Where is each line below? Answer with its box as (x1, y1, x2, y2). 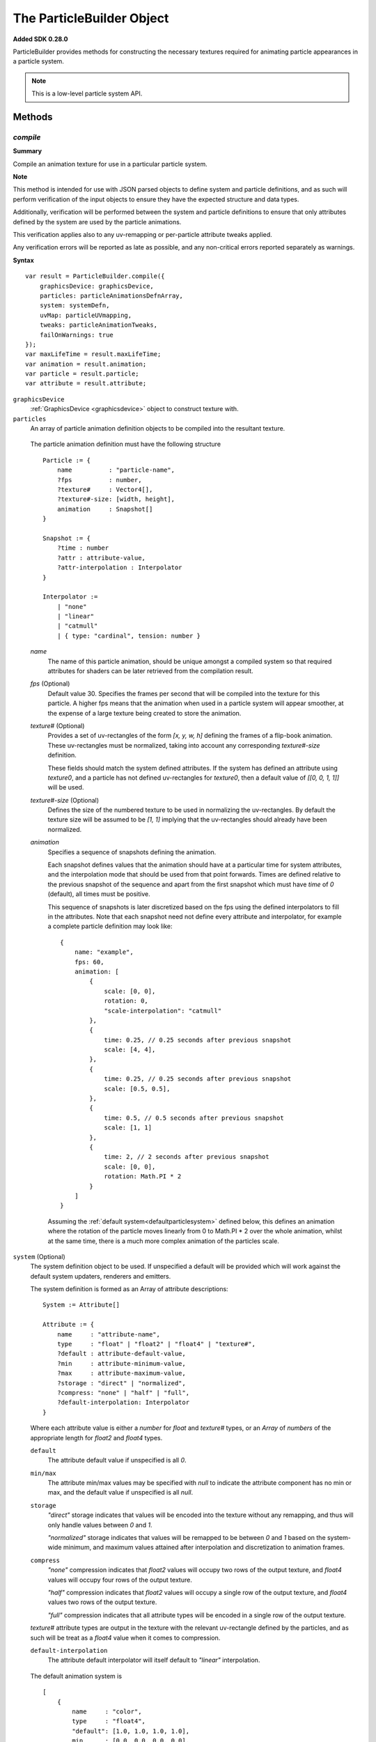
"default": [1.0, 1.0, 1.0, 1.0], (72, 1727, 190, 1735)
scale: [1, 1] (104, 1124, 152, 1132)
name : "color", (72, 1707, 142, 1716)
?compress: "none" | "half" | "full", (56, 1389, 190, 1396)
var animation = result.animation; (25, 360, 147, 368)
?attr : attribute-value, (56, 554, 146, 562)
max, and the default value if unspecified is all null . (47, 1488, 194, 1497)
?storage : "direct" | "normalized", (56, 1379, 186, 1387)
